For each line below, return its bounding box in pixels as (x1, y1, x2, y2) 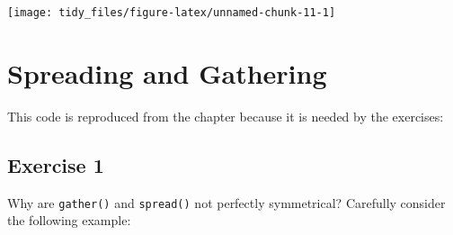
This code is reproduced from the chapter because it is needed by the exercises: (7, 106, 444, 125)
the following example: (7, 211, 131, 230)
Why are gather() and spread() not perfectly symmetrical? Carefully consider (7, 193, 446, 212)
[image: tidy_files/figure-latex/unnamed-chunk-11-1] (7, 6, 336, 19)
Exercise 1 (7, 150, 104, 178)
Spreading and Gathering (7, 54, 327, 91)
